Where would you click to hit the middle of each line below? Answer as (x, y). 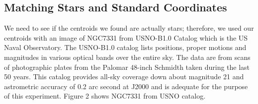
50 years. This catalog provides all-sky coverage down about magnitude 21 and (124, 77)
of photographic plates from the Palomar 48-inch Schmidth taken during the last (127, 67)
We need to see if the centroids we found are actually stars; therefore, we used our (129, 28)
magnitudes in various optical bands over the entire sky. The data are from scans (127, 57)
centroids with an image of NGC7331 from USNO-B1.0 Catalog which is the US (126, 37)
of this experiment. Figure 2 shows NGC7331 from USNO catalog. (105, 96)
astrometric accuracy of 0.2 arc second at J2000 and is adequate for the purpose (126, 86)
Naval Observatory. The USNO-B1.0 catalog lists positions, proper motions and (125, 47)
